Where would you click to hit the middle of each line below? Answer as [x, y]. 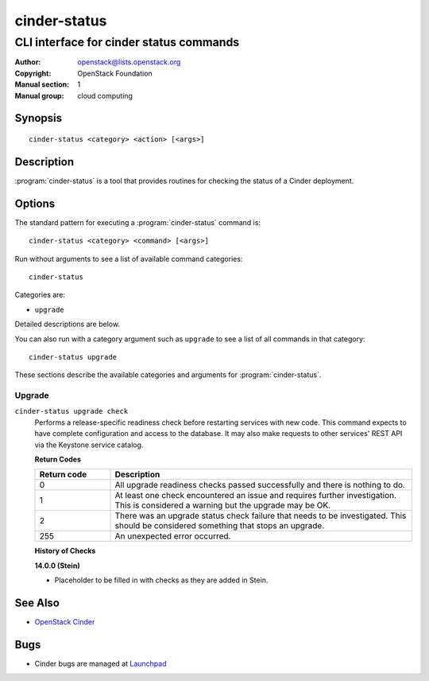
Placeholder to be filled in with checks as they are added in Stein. [161, 580]
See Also [37, 603]
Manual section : [42, 84]
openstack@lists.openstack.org [129, 62]
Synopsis [39, 118]
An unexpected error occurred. [173, 536]
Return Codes [58, 459]
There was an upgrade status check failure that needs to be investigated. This [261, 516]
